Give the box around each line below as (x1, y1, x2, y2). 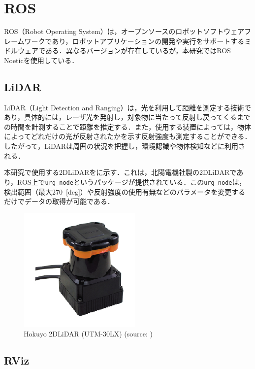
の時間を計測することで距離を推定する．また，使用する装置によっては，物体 (4, 121, 251, 132)
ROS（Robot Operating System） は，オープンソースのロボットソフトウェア (4, 26, 245, 36)
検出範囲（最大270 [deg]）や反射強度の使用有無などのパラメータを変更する (4, 186, 246, 197)
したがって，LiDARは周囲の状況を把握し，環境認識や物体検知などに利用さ (4, 141, 246, 151)
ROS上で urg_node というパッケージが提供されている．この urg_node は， (17, 176, 246, 187)
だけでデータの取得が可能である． (4, 196, 114, 206)
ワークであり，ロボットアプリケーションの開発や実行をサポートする (24, 35, 245, 46)
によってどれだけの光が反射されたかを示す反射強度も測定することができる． (4, 131, 252, 141)
